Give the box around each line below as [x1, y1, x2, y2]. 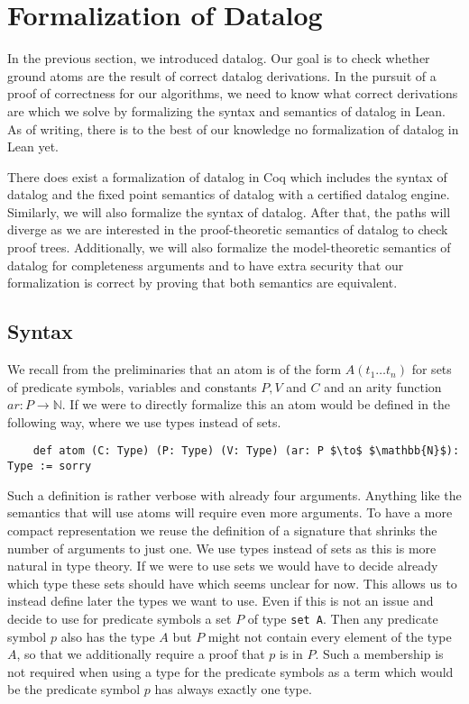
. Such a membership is [315, 645, 444, 663]
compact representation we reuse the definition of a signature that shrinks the [7, 520, 437, 539]
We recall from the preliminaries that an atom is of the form [7, 360, 342, 379]
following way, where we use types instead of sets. [7, 412, 281, 431]
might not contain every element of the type [207, 626, 452, 645]
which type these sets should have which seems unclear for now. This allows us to [7, 573, 457, 592]
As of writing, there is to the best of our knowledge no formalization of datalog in [7, 119, 459, 138]
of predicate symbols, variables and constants [7, 377, 257, 396]
